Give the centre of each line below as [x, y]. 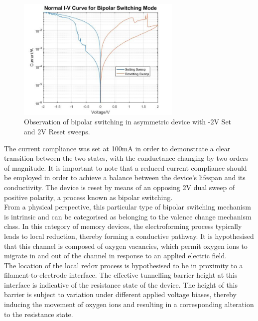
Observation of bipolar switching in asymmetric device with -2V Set [128, 122]
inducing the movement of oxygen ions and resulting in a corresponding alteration [129, 304]
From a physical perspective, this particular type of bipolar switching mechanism [128, 207]
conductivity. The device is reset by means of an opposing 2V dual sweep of [120, 187]
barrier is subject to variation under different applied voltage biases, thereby [120, 294]
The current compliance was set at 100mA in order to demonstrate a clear [117, 148]
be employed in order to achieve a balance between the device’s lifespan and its [125, 177]
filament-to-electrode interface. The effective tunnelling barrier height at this [121, 275]
